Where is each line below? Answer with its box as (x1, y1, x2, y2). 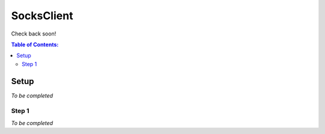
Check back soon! (11, 30, 57, 37)
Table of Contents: (11, 41, 59, 48)
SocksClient (11, 9, 73, 22)
